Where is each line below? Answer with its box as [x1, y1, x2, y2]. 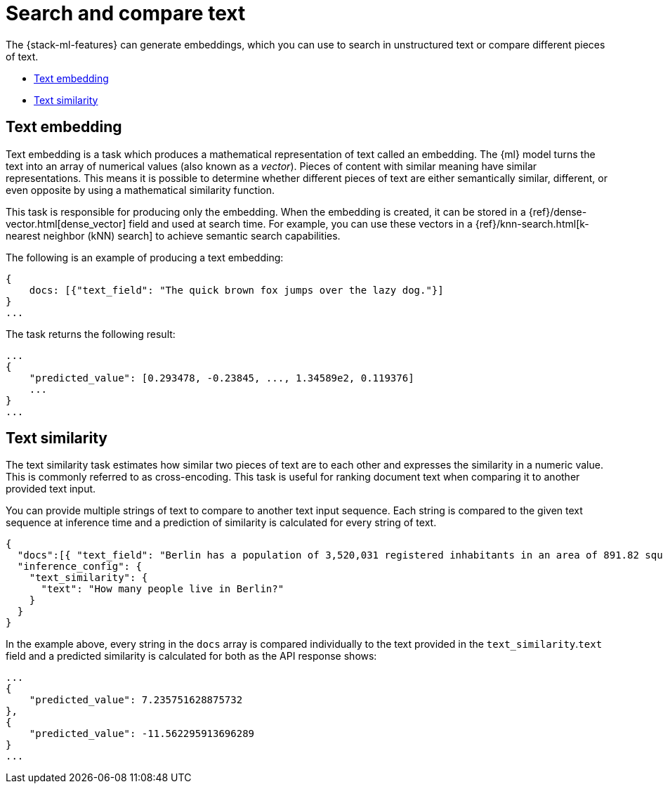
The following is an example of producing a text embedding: [6, 251, 284, 263]
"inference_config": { [17, 561, 142, 573]
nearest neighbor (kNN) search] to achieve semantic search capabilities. [6, 229, 341, 242]
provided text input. [6, 483, 96, 495]
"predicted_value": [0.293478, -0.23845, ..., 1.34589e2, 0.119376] [29, 372, 414, 384]
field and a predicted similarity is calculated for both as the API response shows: [6, 650, 377, 663]
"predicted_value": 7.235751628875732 [29, 694, 243, 706]
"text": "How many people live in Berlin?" [41, 583, 284, 595]
